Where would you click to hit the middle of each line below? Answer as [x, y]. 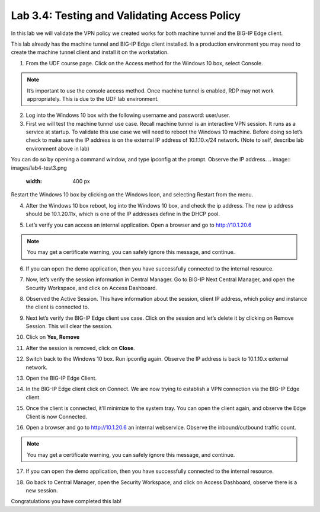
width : [34, 182]
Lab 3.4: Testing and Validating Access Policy [126, 15]
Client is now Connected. [57, 416]
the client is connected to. [57, 307]
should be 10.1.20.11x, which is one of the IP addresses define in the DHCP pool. [123, 214]
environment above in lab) [58, 148]
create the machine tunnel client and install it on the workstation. [90, 52]
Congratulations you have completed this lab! [66, 501]
